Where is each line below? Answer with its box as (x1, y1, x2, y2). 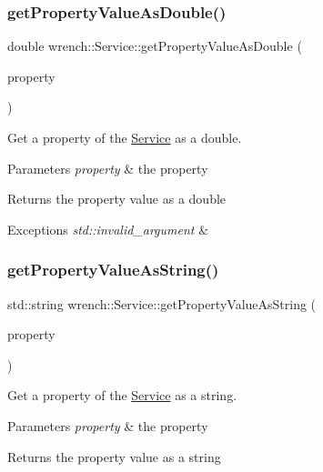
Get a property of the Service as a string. (7, 386, 237, 405)
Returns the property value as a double (7, 189, 227, 208)
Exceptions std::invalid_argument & (7, 219, 209, 238)
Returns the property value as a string (7, 447, 221, 466)
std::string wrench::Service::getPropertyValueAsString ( (7, 294, 317, 313)
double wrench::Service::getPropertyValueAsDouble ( (7, 36, 302, 55)
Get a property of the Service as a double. (7, 128, 242, 146)
